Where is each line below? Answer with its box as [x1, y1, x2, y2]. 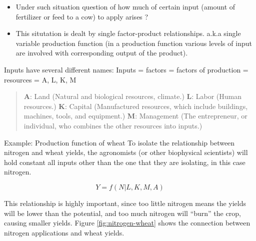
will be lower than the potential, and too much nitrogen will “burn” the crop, [4, 207, 241, 218]
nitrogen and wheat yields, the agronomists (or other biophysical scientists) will [4, 147, 248, 157]
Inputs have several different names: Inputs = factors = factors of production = [4, 64, 248, 74]
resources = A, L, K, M [4, 74, 76, 84]
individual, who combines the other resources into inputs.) [23, 120, 202, 130]
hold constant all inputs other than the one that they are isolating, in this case [4, 156, 245, 167]
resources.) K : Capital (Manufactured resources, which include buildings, [23, 100, 248, 111]
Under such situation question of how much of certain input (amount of [15, 1, 235, 11]
